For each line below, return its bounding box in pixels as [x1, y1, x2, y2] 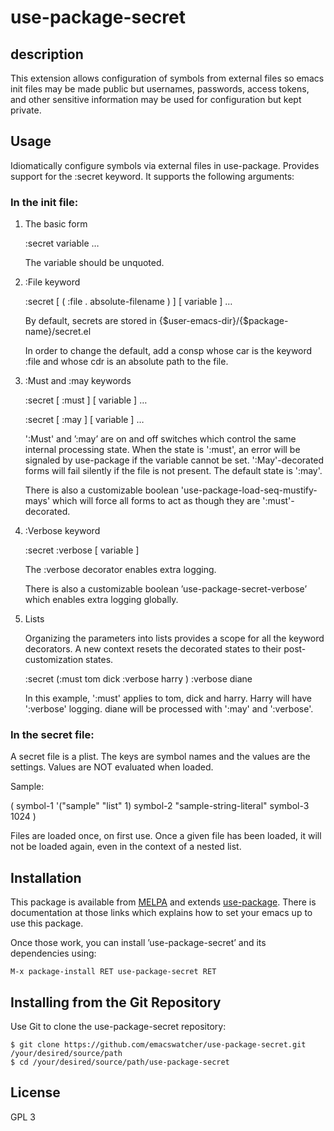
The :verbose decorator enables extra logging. [24, 564, 217, 576]
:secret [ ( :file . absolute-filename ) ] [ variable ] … [24, 296, 233, 308]
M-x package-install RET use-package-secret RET [10, 967, 217, 977]
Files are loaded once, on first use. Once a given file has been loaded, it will [10, 830, 322, 842]
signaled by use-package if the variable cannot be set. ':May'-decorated [24, 454, 325, 466]
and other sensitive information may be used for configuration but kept [10, 94, 302, 105]
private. [10, 104, 42, 116]
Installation [10, 869, 82, 886]
